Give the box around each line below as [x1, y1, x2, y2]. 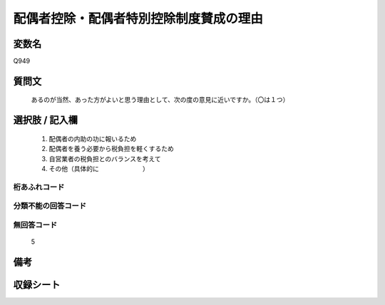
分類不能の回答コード [13, 201, 87, 211]
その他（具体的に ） [48, 165, 149, 173]
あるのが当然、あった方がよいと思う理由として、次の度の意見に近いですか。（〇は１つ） [31, 95, 289, 104]
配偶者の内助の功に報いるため [48, 134, 137, 143]
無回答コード [13, 219, 58, 229]
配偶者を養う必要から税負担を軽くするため [48, 145, 174, 153]
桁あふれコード [13, 182, 65, 192]
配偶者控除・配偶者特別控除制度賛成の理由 [13, 11, 264, 26]
